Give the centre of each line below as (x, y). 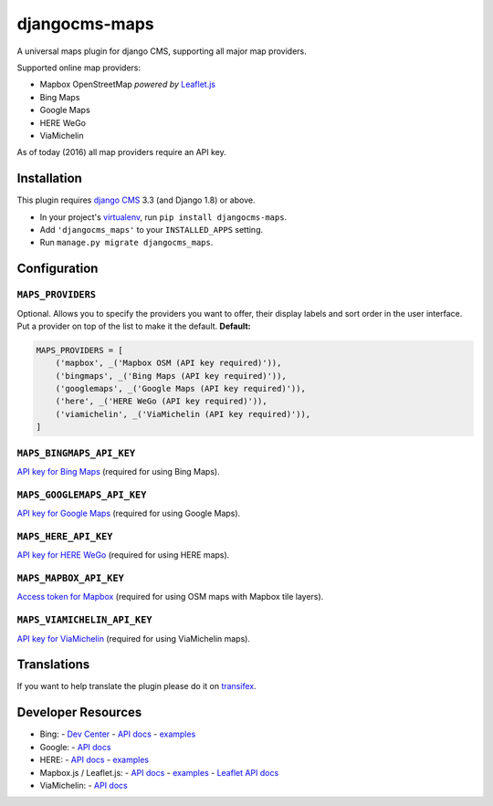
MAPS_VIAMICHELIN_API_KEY (84, 620)
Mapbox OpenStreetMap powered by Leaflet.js (128, 84)
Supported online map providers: (79, 68)
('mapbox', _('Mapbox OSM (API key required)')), (168, 363)
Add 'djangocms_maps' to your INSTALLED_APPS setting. (152, 229)
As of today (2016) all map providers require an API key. (122, 152)
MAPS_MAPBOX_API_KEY (71, 578)
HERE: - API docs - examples (94, 760)
